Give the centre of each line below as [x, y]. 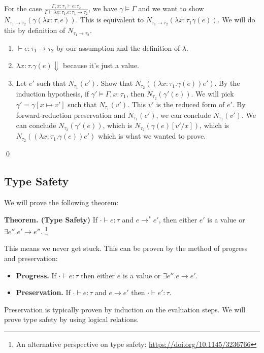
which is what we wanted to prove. [152, 136]
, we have [103, 8]
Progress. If [36, 275]
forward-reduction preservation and [71, 115]
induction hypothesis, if [53, 93]
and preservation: [31, 258]
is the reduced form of [190, 104]
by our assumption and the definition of [118, 47]
